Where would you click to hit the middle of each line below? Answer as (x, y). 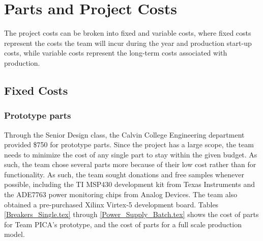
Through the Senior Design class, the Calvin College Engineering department (124, 134)
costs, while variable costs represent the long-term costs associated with (116, 53)
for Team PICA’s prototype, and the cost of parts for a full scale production (123, 224)
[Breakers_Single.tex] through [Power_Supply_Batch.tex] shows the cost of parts (131, 214)
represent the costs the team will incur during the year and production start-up (128, 43)
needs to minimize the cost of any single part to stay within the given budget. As (131, 154)
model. (14, 234)
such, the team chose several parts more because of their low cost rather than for (130, 164)
